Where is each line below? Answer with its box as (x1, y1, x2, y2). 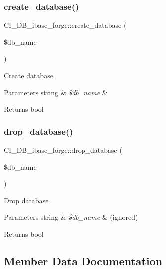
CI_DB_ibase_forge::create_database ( (4, 20, 127, 30)
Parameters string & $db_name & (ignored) (4, 212, 138, 222)
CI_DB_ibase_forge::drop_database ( (4, 145, 122, 155)
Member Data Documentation (4, 253, 163, 268)
